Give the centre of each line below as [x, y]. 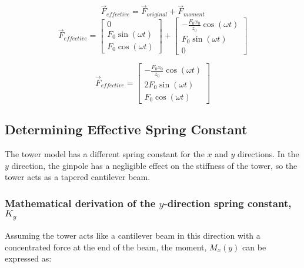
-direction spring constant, [228, 203]
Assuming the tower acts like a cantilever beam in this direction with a [133, 235]
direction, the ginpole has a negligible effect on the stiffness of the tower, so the [154, 165]
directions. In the [268, 154]
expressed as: [28, 258]
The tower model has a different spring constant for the [105, 154]
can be [254, 247]
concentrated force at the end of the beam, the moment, [106, 247]
